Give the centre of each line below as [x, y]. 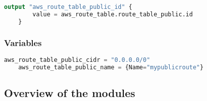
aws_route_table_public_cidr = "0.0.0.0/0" [77, 60]
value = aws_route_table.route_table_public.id [113, 14]
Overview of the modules [70, 92]
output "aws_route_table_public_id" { [68, 7]
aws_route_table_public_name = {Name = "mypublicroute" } [111, 67]
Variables [23, 42]
